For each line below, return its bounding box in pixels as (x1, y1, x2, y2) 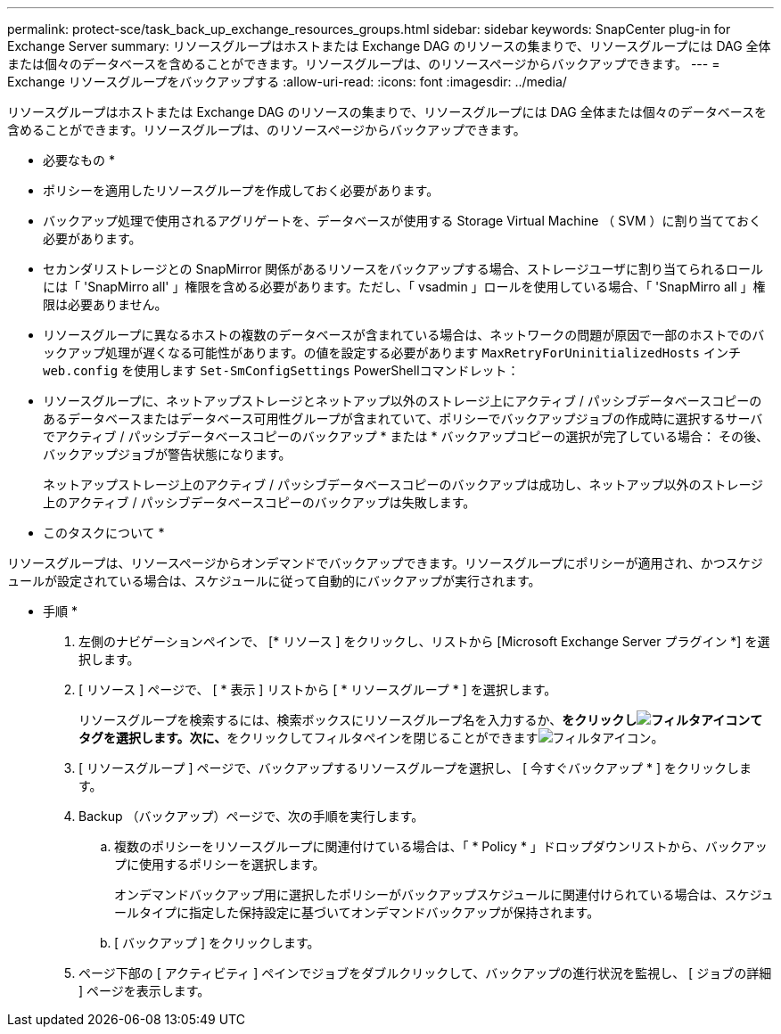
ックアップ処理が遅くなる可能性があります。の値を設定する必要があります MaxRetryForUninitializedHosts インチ (43, 345, 741, 360)
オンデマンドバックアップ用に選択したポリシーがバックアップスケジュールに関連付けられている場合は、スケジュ (114, 887, 774, 902)
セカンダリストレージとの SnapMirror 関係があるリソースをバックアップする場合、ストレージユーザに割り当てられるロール (43, 261, 764, 276)
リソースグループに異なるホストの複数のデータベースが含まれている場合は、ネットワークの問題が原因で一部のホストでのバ (43, 327, 765, 342)
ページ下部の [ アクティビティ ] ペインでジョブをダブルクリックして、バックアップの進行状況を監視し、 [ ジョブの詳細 (78, 965, 772, 981)
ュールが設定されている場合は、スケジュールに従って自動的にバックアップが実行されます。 (7, 573, 541, 588)
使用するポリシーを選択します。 (138, 857, 325, 872)
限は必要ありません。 (43, 297, 168, 312)
